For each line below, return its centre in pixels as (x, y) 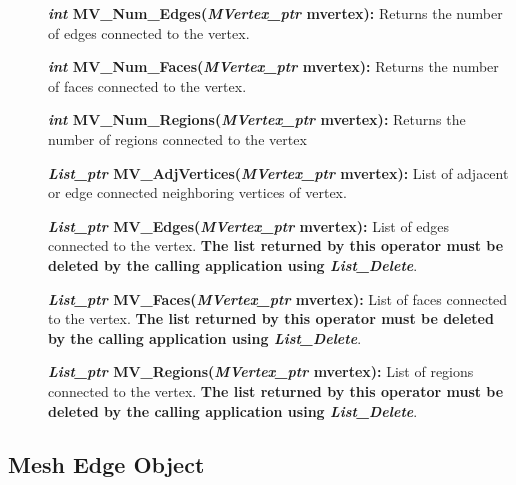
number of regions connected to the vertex (177, 138)
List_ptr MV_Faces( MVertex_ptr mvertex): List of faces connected (278, 298)
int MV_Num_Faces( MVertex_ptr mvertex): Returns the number (273, 66)
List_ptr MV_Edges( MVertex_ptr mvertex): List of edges (249, 225)
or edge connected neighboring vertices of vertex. (197, 192)
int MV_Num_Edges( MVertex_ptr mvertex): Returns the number (275, 13)
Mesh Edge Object (106, 464)
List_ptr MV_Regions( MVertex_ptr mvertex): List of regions (261, 371)
